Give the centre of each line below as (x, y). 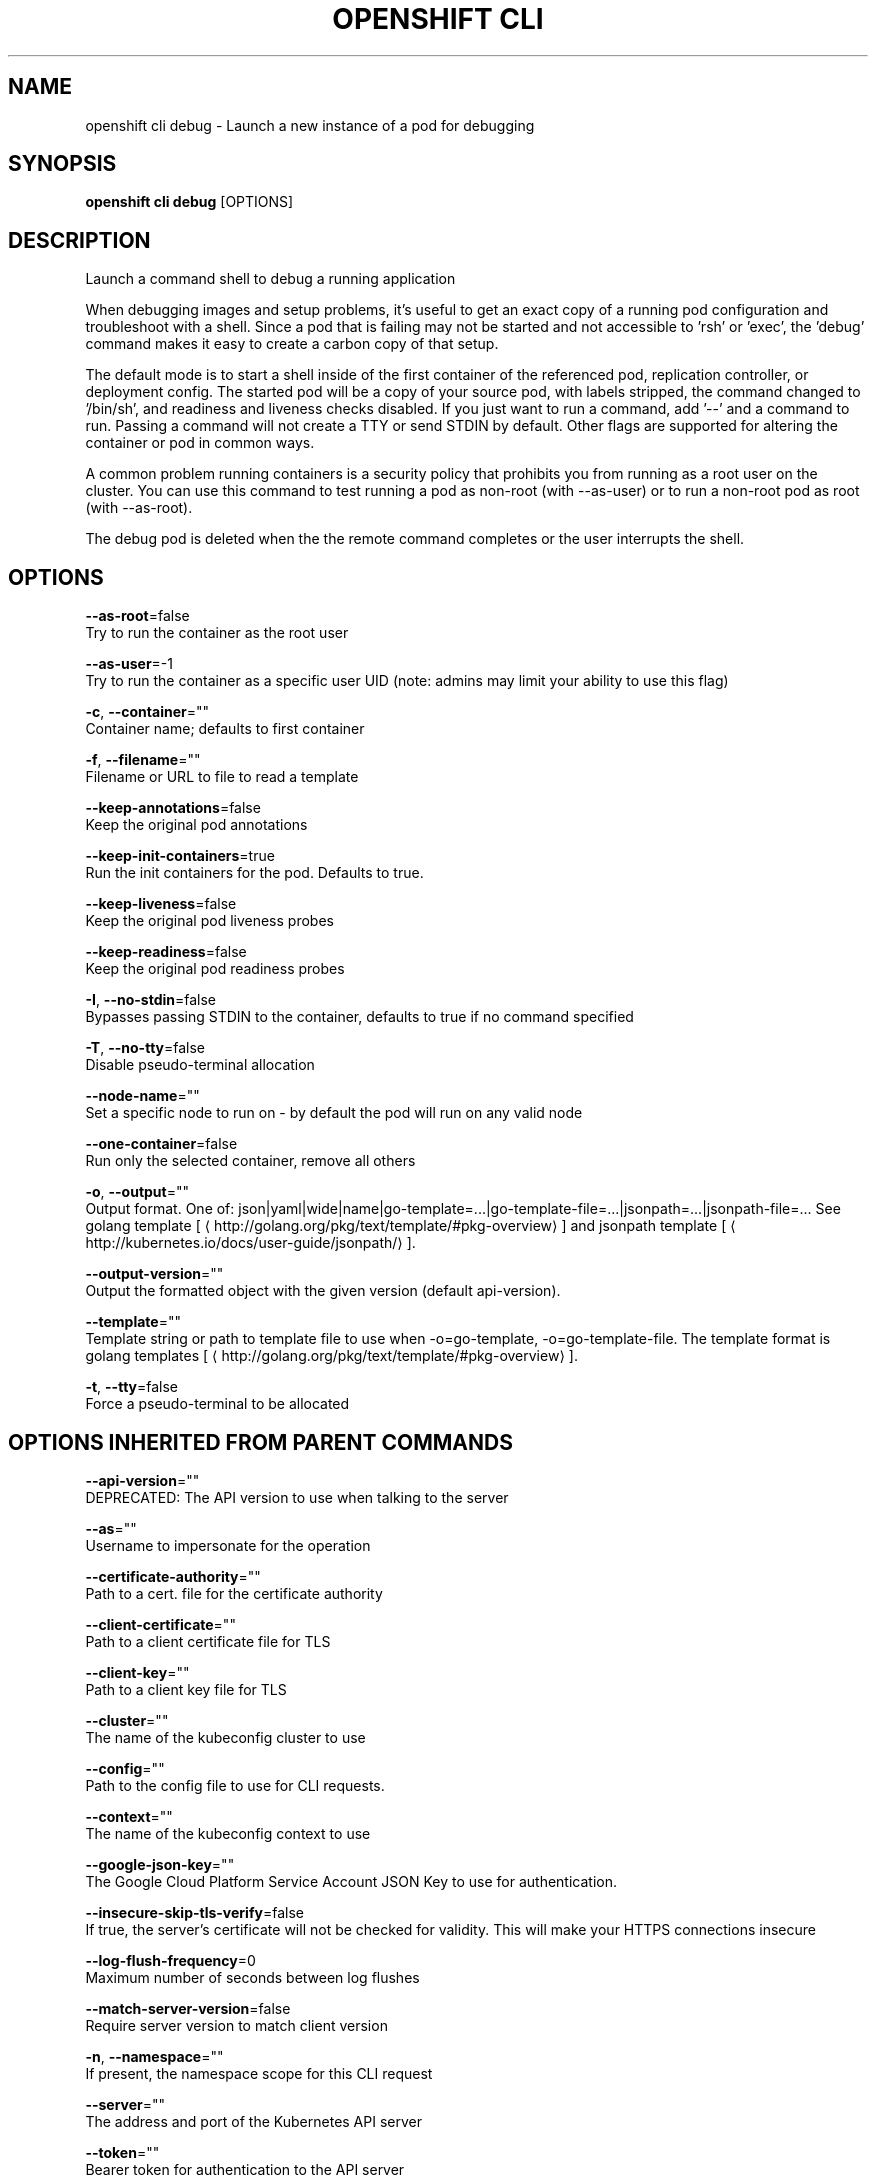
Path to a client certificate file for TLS (208, 1641)
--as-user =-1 (129, 664)
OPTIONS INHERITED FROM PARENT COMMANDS (260, 1442)
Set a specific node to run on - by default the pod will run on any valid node (334, 1113)
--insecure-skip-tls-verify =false (194, 1912)
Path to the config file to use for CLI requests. (235, 1785)
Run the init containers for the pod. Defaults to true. (254, 873)
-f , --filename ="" (143, 760)
